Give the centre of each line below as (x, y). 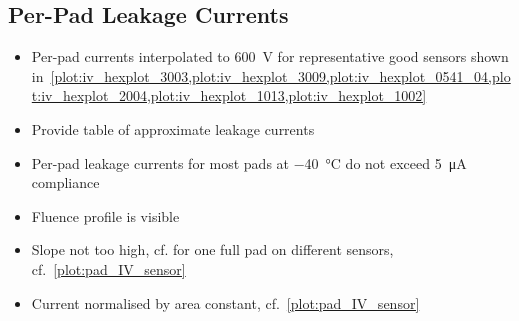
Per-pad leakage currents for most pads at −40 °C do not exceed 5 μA (249, 162)
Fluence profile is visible (105, 215)
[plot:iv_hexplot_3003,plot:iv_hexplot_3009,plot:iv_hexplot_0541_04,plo (280, 75)
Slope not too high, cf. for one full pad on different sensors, (212, 249)
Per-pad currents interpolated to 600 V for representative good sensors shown (270, 56)
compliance (65, 182)
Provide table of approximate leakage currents (173, 128)
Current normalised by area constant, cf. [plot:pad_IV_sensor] (225, 302)
